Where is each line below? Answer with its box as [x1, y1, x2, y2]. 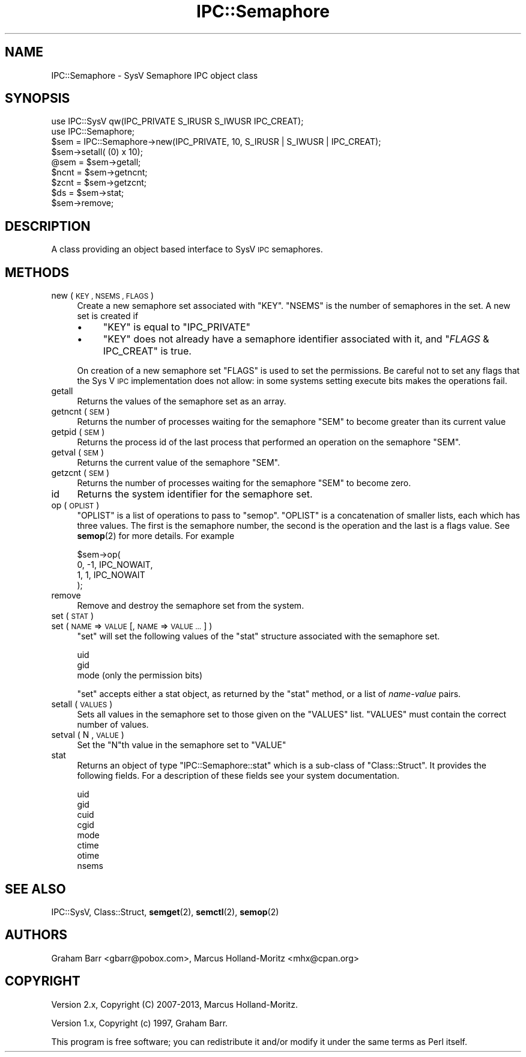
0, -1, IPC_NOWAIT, [77, 559, 153, 570]
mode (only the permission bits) [77, 670, 203, 681]
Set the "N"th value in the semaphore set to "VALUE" [77, 740, 286, 751]
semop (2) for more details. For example [77, 531, 235, 541]
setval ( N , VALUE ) [51, 730, 124, 740]
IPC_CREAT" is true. [103, 345, 192, 358]
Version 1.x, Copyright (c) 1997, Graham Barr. [51, 1017, 228, 1028]
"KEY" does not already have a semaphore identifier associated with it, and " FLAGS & [103, 333, 489, 346]
